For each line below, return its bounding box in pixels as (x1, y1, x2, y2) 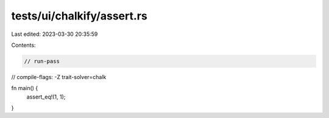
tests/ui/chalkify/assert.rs (11, 9, 147, 23)
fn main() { (11, 85, 38, 92)
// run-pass (24, 58, 60, 64)
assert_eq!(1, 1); (26, 93, 66, 100)
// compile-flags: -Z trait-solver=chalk (11, 73, 107, 80)
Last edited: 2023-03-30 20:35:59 (11, 30, 98, 38)
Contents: (11, 41, 36, 49)
